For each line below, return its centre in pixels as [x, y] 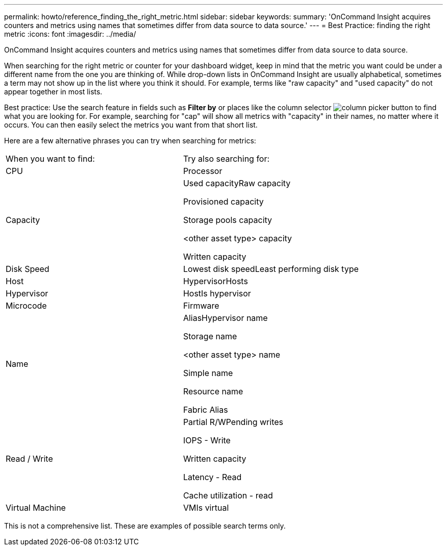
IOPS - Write [207, 440]
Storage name [210, 336]
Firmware [201, 306]
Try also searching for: [226, 159]
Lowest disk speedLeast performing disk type [271, 269]
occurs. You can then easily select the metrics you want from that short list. [131, 125]
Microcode [26, 306]
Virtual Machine [36, 508]
